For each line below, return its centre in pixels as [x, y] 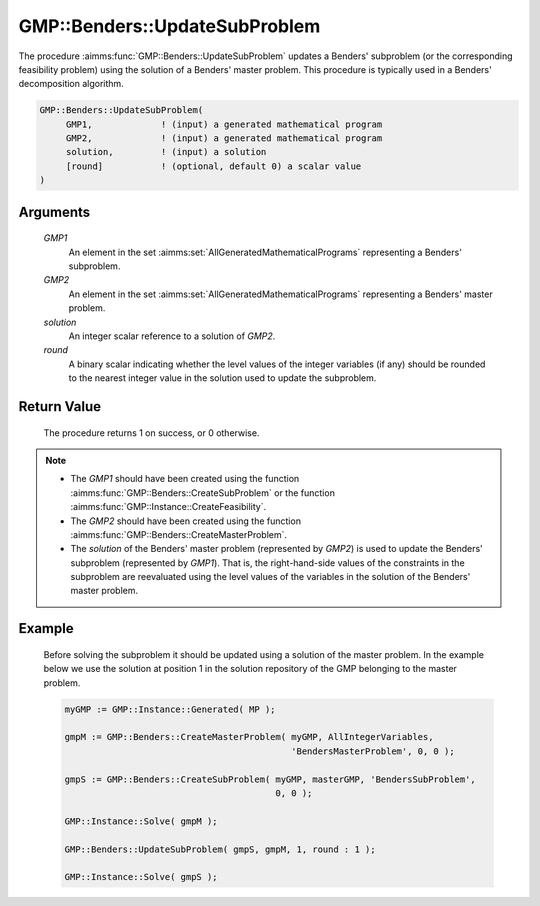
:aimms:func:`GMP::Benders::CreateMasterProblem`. [179, 534]
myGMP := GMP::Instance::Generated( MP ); [170, 709]
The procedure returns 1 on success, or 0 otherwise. [151, 432]
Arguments [54, 211]
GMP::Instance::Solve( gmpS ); [141, 877]
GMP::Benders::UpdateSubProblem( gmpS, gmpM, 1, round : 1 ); [220, 849]
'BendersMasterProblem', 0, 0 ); [373, 751]
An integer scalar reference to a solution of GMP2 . [172, 336]
